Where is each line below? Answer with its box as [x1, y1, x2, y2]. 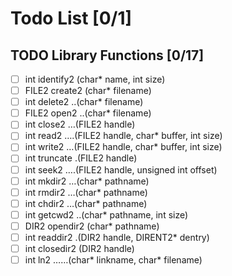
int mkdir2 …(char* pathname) [24, 175, 150, 187]
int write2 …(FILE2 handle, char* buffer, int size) [24, 141, 223, 153]
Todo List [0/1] [10, 7, 133, 30]
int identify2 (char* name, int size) [24, 73, 166, 85]
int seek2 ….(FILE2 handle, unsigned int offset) [24, 163, 218, 176]
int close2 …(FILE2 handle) [24, 118, 136, 131]
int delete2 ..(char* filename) [24, 96, 144, 108]
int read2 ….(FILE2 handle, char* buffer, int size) [24, 130, 223, 142]
